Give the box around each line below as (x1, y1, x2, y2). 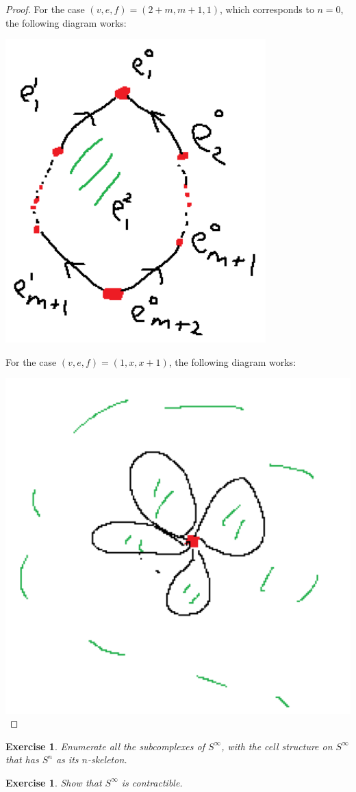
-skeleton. (87, 752, 127, 767)
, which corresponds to (219, 2, 314, 16)
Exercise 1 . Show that (5, 775, 102, 789)
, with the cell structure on (221, 739, 333, 753)
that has (5, 752, 39, 767)
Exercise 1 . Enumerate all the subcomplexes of (5, 739, 205, 753)
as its (55, 752, 79, 767)
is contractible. (121, 775, 183, 789)
